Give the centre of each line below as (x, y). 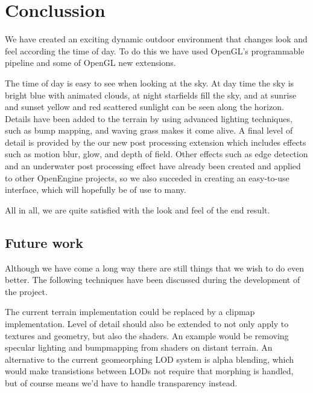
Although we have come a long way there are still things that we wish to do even (155, 268)
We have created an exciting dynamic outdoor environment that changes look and (156, 39)
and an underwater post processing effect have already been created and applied (153, 166)
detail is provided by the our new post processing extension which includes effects (156, 142)
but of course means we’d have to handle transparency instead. (121, 382)
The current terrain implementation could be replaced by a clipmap (130, 312)
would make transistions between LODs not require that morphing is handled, (149, 371)
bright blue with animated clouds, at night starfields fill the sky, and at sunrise (151, 95)
